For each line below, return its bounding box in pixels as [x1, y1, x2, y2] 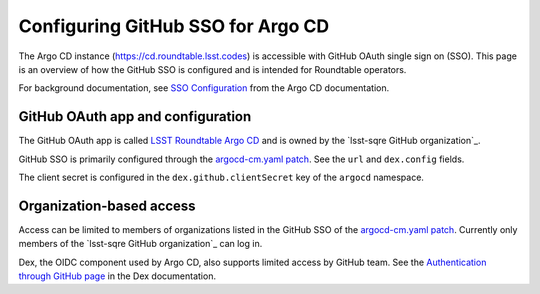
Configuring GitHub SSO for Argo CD [18, 15, 330, 37]
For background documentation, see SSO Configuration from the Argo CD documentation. [18, 82, 390, 94]
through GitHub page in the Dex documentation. [18, 270, 217, 282]
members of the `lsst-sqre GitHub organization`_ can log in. [18, 238, 263, 250]
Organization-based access [18, 197, 196, 214]
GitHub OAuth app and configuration [18, 108, 252, 125]
